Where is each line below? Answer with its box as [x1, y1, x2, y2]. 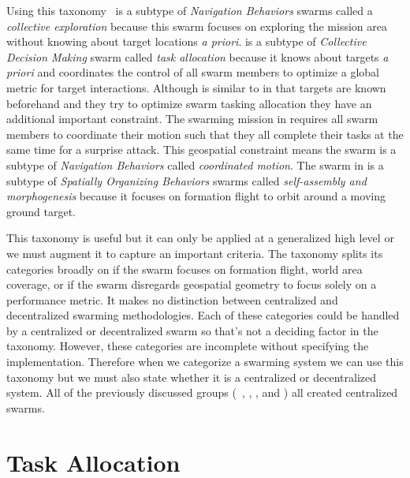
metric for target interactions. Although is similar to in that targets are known [6, 79, 386, 95]
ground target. [6, 203, 76, 219]
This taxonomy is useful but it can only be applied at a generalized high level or [6, 230, 394, 246]
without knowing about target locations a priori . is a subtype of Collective [6, 33, 367, 50]
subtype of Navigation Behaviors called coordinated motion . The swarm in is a [6, 156, 384, 173]
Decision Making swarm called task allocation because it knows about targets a [6, 48, 389, 65]
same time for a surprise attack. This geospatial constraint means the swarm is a [6, 141, 397, 158]
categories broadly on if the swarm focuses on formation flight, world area [6, 260, 363, 277]
